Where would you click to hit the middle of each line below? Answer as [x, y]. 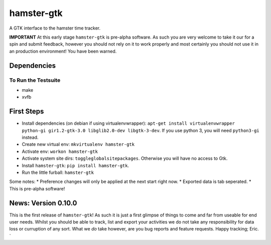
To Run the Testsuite [35, 80]
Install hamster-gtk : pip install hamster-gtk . [76, 165]
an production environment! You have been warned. [63, 51]
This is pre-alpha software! [37, 188]
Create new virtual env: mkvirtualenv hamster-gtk [78, 144]
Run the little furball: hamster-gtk [58, 172]
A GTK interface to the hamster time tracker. [55, 28]
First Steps [27, 111]
